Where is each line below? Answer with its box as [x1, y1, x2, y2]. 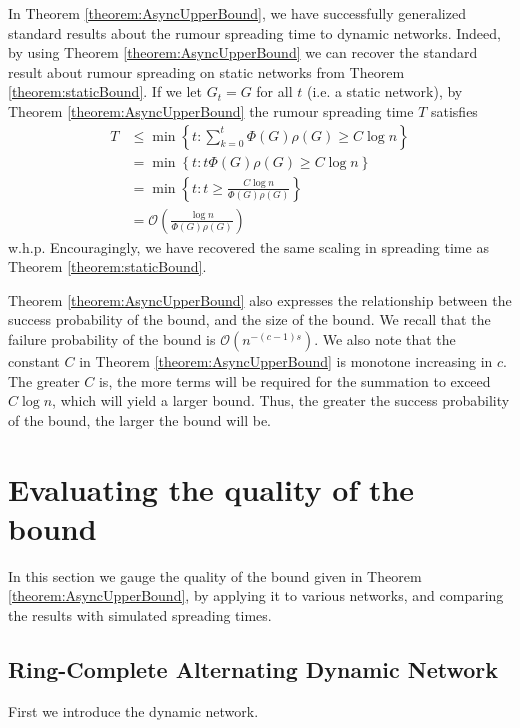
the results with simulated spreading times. [8, 604, 272, 625]
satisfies [430, 100, 478, 121]
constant [8, 351, 60, 372]
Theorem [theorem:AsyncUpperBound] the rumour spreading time [8, 100, 414, 121]
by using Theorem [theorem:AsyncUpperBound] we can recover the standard [8, 42, 478, 63]
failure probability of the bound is [8, 329, 216, 350]
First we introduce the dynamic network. [8, 700, 259, 721]
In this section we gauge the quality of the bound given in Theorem [8, 565, 422, 586]
